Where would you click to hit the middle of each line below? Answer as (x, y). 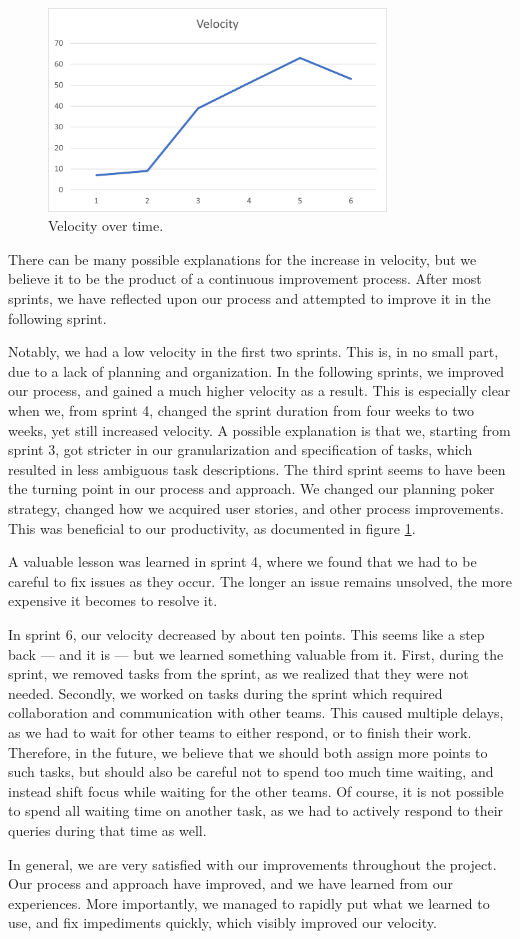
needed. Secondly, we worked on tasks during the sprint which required (225, 692)
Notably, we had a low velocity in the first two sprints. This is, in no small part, (253, 351)
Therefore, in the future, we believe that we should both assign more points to (248, 751)
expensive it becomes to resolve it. (113, 600)
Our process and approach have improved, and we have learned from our (230, 883)
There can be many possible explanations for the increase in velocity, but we (242, 258)
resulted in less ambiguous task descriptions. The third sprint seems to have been (257, 468)
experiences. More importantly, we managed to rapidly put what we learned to (249, 902)
